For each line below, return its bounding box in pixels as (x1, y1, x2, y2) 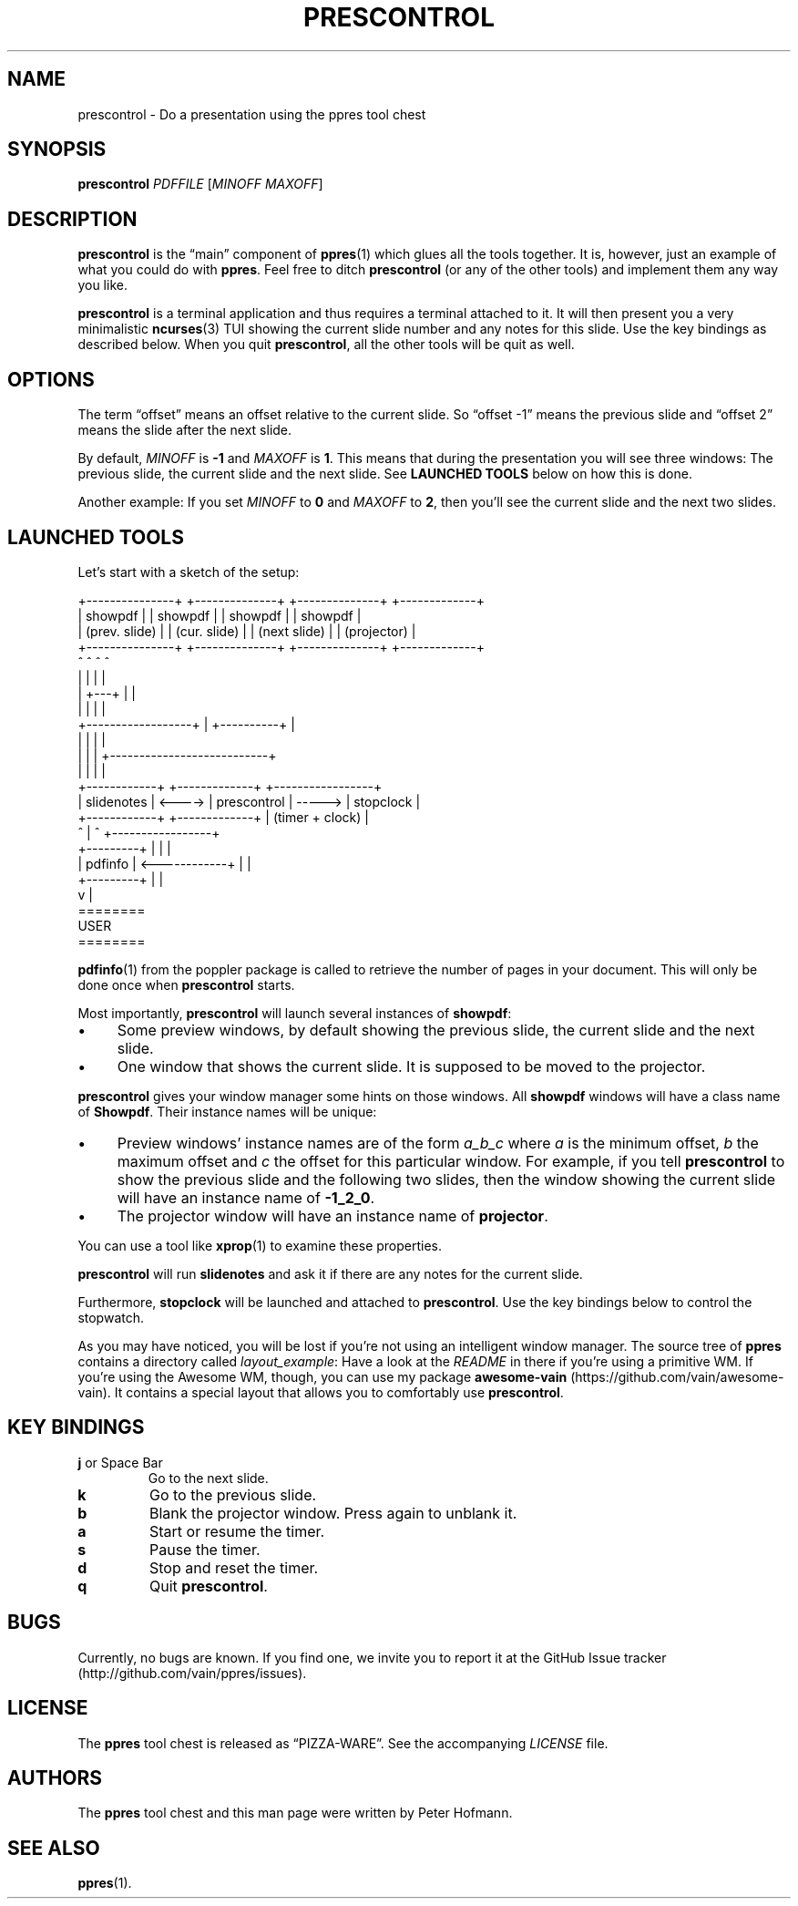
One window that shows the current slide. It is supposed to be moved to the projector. (117, 1056, 706, 1076)
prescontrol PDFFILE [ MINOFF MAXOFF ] (77, 176, 323, 192)
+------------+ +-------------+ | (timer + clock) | (77, 809, 369, 825)
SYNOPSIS (7, 138, 107, 161)
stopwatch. (77, 1309, 145, 1325)
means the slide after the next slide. (77, 422, 292, 438)
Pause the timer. (148, 1540, 261, 1559)
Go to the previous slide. (148, 1485, 317, 1504)
